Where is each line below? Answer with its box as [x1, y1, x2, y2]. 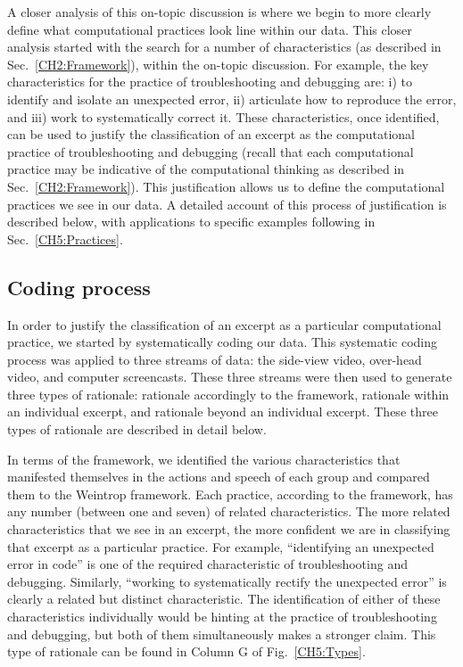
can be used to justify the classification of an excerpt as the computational [7, 125, 415, 144]
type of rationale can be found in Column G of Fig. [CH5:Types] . [7, 642, 366, 661]
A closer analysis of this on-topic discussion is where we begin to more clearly [7, 3, 432, 21]
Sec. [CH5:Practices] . [7, 229, 123, 248]
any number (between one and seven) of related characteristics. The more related [7, 502, 451, 521]
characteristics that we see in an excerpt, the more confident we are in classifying [7, 520, 451, 539]
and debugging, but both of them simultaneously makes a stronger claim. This [7, 624, 436, 643]
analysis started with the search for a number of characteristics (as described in [7, 37, 442, 56]
